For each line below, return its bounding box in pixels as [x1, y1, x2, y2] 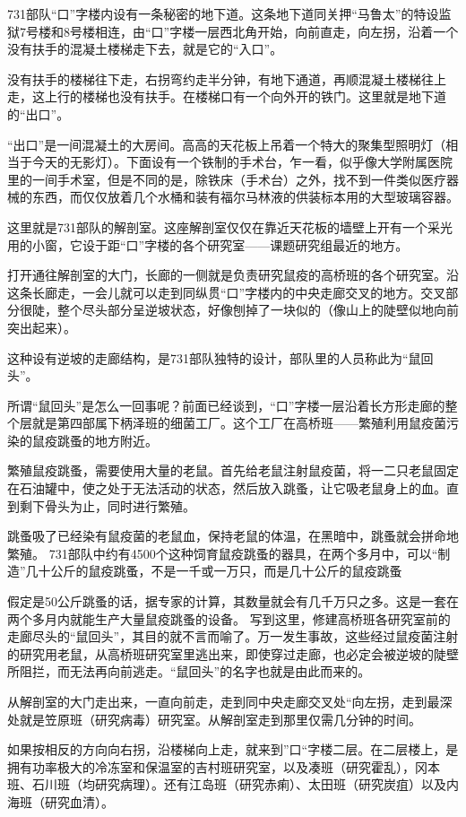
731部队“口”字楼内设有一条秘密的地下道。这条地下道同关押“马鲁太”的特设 [7, 4, 439, 22]
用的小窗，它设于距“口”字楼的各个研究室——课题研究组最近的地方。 [7, 235, 409, 254]
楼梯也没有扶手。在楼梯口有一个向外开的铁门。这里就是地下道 [82, 87, 446, 106]
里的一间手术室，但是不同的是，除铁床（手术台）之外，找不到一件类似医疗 [7, 169, 446, 188]
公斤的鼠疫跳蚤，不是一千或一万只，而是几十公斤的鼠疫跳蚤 [50, 561, 402, 580]
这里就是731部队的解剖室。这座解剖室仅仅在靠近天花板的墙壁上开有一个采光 [7, 217, 453, 236]
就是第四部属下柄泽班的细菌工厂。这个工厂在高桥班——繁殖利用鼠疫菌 [31, 413, 446, 432]
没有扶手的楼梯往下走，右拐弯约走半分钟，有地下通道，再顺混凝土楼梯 [7, 69, 421, 88]
